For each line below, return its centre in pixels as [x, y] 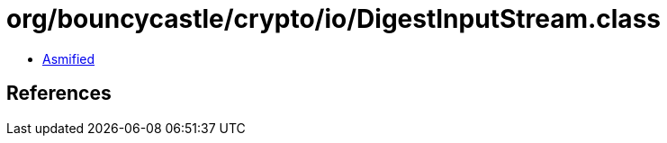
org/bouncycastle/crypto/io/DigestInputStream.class [333, 19]
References [59, 94]
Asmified [69, 58]
